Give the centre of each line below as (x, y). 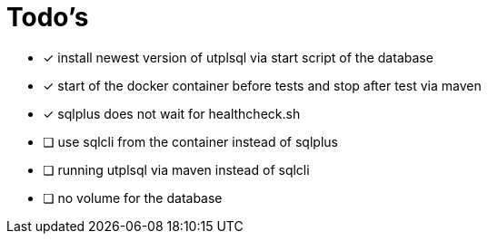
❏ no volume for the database (133, 198)
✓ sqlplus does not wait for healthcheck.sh (172, 113)
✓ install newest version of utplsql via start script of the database (238, 57)
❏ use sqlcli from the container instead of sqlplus (190, 141)
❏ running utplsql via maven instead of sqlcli (176, 169)
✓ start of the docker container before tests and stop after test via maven (262, 85)
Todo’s (48, 17)
